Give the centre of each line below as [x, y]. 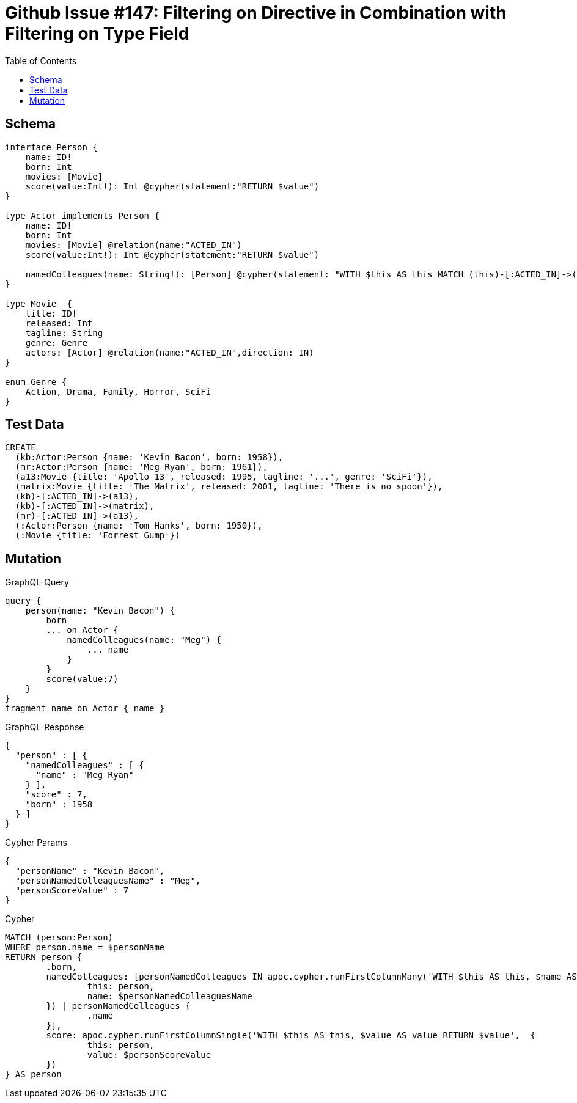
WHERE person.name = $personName [85, 947]
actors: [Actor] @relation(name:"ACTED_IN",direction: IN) [170, 352]
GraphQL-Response [45, 727]
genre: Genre [56, 343]
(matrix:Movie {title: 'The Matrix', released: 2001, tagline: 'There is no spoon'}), [229, 487]
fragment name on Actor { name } [85, 709]
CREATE [20, 448]
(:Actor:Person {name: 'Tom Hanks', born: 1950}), [139, 526]
